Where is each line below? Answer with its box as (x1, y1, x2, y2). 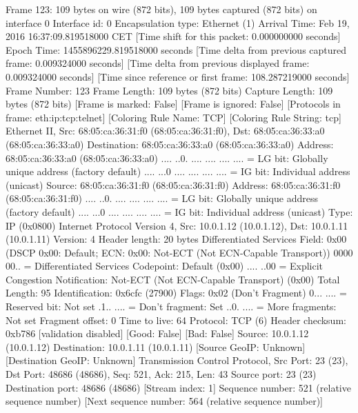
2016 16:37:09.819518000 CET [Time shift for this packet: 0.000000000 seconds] (6, 29, 341, 43)
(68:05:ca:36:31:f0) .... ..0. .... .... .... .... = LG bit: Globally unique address (6, 191, 318, 205)
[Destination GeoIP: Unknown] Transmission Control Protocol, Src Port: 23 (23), (6, 353, 348, 367)
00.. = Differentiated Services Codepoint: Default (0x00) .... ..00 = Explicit (6, 259, 324, 273)
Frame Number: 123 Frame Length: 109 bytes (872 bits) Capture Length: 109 (6, 83, 333, 97)
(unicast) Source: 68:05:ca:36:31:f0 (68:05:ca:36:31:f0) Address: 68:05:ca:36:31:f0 (6, 177, 341, 192)
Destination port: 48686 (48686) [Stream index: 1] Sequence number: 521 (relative (6, 380, 351, 394)
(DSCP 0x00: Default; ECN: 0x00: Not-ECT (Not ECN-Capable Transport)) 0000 (6, 245, 353, 259)
